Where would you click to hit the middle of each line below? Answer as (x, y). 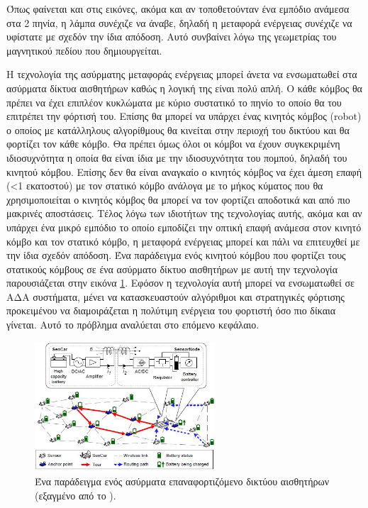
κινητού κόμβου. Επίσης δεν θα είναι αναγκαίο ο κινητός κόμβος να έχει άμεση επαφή (184, 171)
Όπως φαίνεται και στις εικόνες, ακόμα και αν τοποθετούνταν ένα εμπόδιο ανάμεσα (178, 9)
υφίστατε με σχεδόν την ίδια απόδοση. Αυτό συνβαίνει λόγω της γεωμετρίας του (172, 37)
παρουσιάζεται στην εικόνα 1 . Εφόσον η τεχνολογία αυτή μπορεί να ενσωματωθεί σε (180, 283)
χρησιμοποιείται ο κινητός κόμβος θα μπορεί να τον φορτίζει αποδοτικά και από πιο (178, 199)
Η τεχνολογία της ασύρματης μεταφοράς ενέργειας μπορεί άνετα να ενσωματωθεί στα (182, 74)
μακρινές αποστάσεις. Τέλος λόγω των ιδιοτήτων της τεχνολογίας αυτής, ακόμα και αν (184, 213)
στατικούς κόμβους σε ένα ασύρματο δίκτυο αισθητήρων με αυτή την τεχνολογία (172, 269)
